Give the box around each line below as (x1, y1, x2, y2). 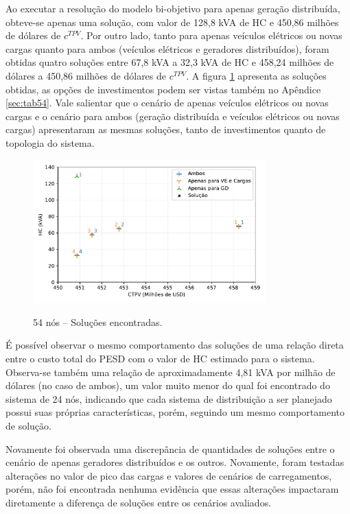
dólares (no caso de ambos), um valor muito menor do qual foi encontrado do (5, 378, 330, 393)
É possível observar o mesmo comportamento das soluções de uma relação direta (5, 338, 344, 352)
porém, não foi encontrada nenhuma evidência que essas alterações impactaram (5, 482, 339, 496)
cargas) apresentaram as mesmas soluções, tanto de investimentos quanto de (5, 122, 326, 137)
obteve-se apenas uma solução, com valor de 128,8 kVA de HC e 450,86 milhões (5, 14, 339, 29)
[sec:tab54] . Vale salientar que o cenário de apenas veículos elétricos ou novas (5, 95, 329, 110)
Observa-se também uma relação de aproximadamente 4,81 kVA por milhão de (5, 364, 336, 379)
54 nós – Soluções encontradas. (33, 314, 163, 329)
